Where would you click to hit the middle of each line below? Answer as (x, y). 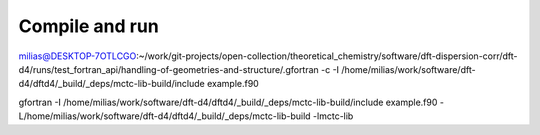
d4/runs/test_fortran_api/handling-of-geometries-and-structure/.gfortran (168, 69)
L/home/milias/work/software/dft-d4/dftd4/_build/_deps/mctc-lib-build (164, 116)
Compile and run (88, 26)
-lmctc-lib (333, 116)
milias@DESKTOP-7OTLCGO (77, 56)
